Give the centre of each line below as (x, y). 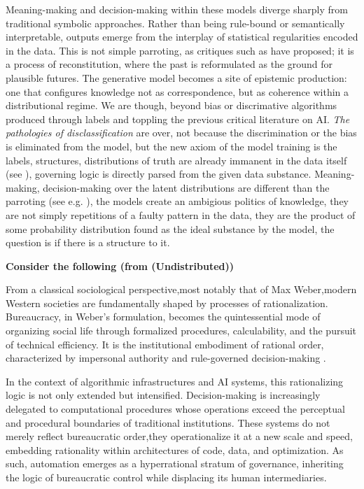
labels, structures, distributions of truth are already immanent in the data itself (176, 160)
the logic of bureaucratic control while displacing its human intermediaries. (166, 477)
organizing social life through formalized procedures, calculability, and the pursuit (181, 331)
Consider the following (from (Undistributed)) (120, 265)
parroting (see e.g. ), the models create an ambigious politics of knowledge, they (177, 201)
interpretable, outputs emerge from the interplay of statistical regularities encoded (182, 37)
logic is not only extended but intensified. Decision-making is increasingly (163, 395)
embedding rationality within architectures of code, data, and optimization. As (175, 449)
